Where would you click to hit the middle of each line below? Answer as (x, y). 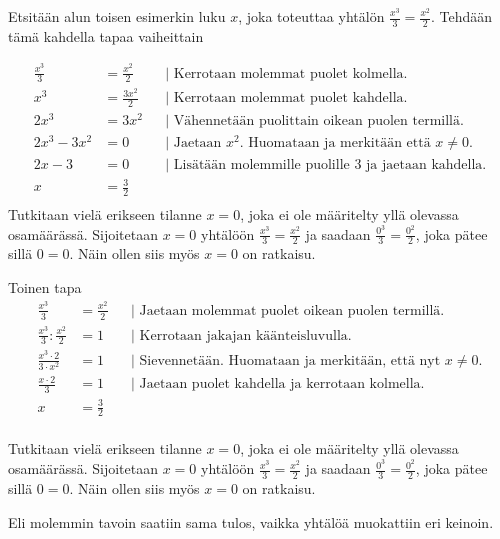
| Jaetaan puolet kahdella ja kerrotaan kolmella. (278, 384)
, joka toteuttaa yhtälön (311, 16)
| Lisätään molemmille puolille (257, 164)
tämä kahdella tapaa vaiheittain (106, 35)
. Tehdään (462, 16)
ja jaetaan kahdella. (426, 164)
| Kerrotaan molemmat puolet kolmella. (286, 73)
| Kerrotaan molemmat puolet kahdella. (286, 98)
